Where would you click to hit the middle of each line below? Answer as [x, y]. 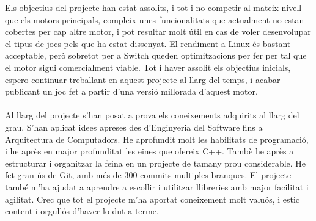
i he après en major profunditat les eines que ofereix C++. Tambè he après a [149, 151]
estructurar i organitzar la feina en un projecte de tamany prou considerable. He [156, 163]
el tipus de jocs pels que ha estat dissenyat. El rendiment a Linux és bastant [148, 43]
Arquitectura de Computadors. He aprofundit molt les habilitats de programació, [157, 139]
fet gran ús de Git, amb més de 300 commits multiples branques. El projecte [148, 175]
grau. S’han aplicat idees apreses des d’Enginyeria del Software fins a [134, 127]
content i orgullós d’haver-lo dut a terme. [82, 211]
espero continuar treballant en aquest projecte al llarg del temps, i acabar [143, 79]
